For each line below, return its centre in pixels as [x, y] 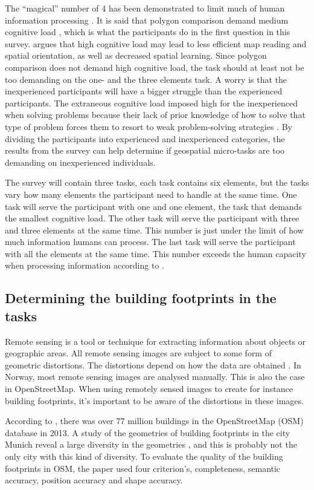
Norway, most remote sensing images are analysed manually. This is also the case [155, 377]
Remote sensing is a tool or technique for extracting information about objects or [155, 341]
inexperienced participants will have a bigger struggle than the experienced [144, 91]
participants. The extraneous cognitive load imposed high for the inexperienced [151, 103]
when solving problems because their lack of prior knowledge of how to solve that [155, 115]
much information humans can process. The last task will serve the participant [150, 242]
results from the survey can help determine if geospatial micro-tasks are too [145, 150]
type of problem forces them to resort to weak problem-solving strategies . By [149, 126]
